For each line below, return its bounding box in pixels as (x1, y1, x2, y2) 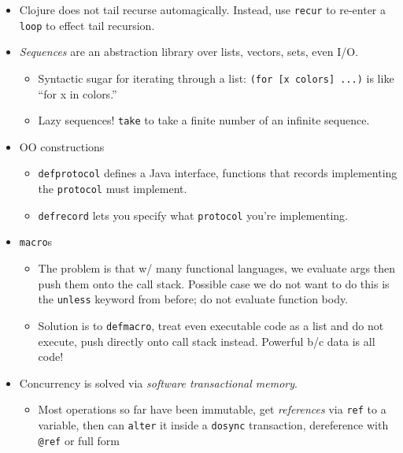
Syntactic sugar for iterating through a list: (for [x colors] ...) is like (38, 69, 394, 86)
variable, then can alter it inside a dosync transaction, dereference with (38, 416, 389, 433)
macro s (19, 233, 53, 250)
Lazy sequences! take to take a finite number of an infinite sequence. (38, 112, 370, 128)
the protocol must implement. (38, 180, 187, 197)
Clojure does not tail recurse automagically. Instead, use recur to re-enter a (19, 2, 386, 17)
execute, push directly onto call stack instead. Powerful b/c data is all (38, 332, 375, 349)
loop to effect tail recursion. (19, 17, 155, 33)
